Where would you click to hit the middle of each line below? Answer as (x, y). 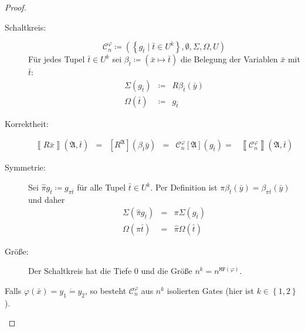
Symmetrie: (25, 167)
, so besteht (106, 290)
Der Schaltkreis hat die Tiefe (80, 271)
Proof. (16, 7)
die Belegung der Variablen (229, 59)
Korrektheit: (27, 123)
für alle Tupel (101, 187)
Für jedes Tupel (57, 59)
